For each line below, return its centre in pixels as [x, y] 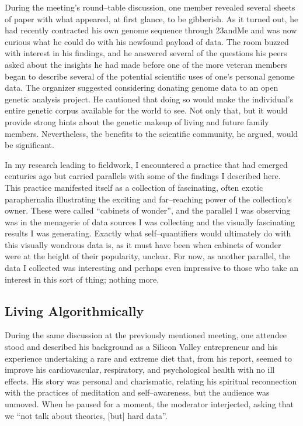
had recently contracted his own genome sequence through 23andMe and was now [151, 30]
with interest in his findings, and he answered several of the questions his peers [146, 53]
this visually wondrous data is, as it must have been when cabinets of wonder [143, 244]
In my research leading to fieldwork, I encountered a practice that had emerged [146, 164]
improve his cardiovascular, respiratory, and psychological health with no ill [140, 370]
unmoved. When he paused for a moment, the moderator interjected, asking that [149, 404]
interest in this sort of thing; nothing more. [82, 279]
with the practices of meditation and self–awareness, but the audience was [137, 392]
